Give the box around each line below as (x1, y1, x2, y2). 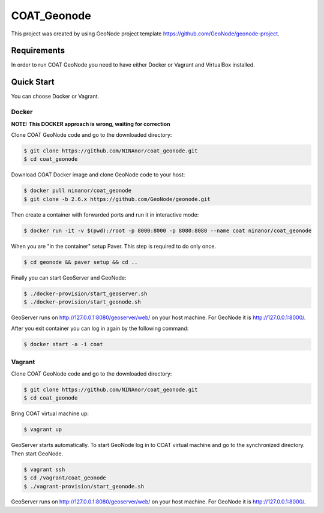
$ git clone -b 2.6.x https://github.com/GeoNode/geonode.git (23, 196, 211, 202)
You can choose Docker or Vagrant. (11, 93, 100, 100)
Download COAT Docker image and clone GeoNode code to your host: (11, 171, 185, 178)
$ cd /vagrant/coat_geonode (23, 475, 106, 481)
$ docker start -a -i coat (23, 341, 103, 348)
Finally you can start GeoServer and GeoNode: (11, 274, 127, 281)
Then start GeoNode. (11, 450, 64, 457)
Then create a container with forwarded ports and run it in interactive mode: (11, 211, 199, 218)
